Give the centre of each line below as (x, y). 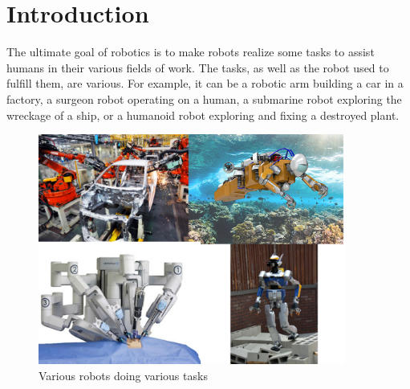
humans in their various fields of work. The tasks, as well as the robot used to (198, 67)
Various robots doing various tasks (123, 375)
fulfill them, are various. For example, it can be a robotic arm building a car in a (205, 83)
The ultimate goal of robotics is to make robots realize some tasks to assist (191, 52)
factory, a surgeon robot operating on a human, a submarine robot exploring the (204, 98)
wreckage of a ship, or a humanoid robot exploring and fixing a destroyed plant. (203, 115)
